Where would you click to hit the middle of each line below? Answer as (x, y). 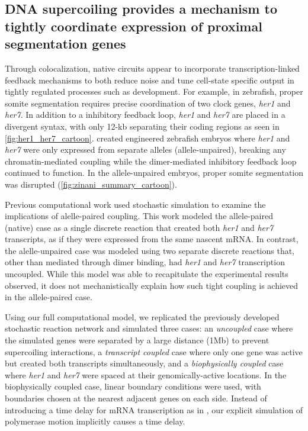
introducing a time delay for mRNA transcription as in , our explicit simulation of (154, 409)
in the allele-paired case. (49, 297)
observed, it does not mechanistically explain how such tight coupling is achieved (152, 285)
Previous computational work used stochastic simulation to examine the (135, 204)
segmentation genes (65, 44)
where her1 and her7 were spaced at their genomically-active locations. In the (146, 374)
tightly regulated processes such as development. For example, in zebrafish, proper (154, 91)
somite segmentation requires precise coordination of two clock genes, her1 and (148, 103)
